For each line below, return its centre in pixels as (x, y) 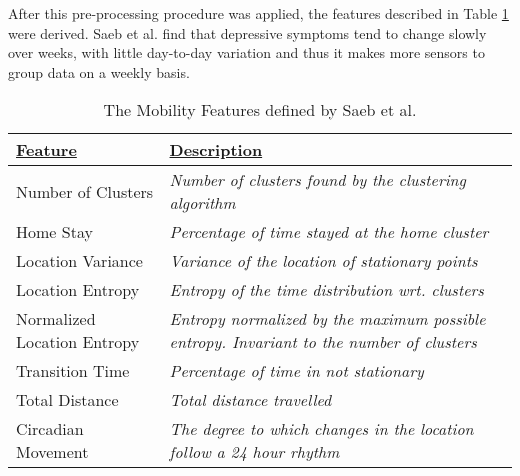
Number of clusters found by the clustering (317, 180)
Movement (52, 452)
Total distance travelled (250, 400)
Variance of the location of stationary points (323, 261)
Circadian (50, 429)
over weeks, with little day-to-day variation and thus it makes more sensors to (246, 52)
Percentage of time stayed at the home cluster (329, 232)
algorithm (202, 203)
